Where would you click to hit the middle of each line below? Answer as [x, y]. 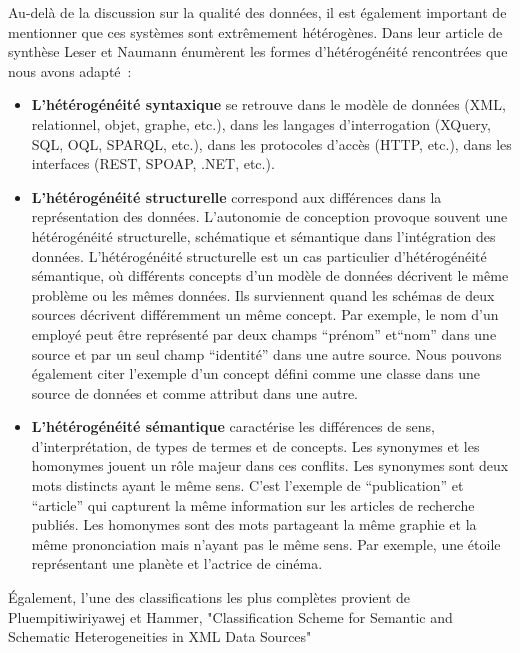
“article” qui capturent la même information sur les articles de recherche [253, 504]
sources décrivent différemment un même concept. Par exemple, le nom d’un [265, 314]
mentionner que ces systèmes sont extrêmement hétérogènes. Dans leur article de [255, 31]
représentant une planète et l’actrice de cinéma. [177, 563]
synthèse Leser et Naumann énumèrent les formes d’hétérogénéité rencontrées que [258, 51]
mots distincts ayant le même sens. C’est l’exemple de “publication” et [247, 485]
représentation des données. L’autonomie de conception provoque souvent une [269, 216]
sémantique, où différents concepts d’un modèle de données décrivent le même [270, 275]
